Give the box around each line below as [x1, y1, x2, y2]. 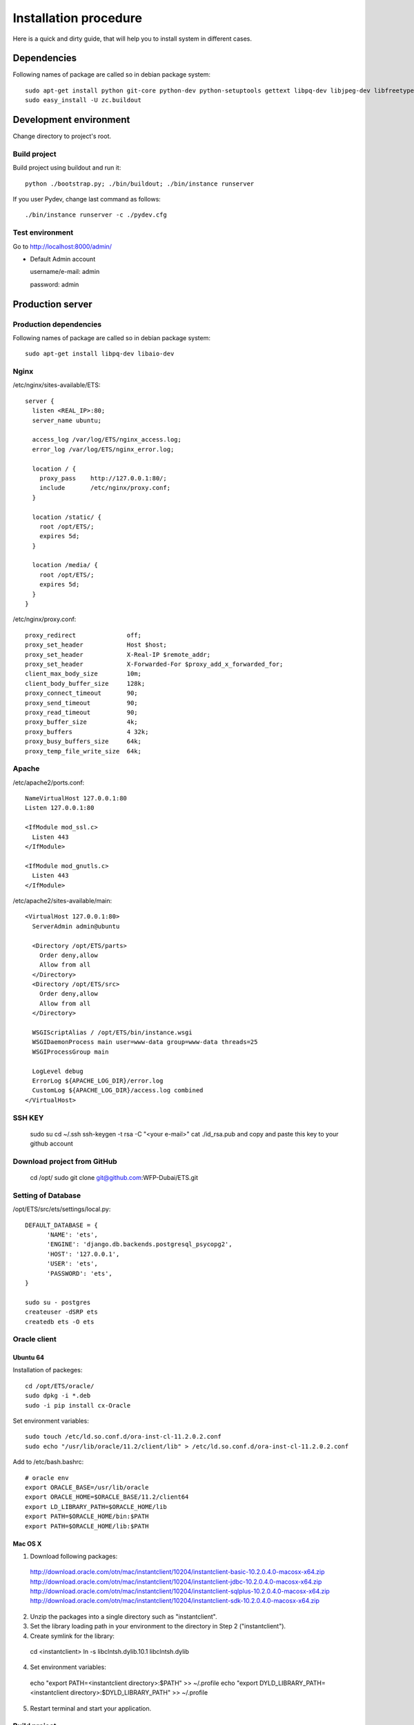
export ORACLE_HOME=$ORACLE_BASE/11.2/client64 [25, 1493, 189, 1501]
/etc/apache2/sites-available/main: [12, 896, 112, 905]
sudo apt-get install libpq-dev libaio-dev [25, 350, 175, 358]
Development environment [12, 114, 130, 126]
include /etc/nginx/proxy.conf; [39, 484, 171, 492]
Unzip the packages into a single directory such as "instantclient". [30, 1612, 217, 1621]
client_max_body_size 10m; [25, 670, 141, 678]
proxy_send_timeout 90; [25, 699, 138, 707]
